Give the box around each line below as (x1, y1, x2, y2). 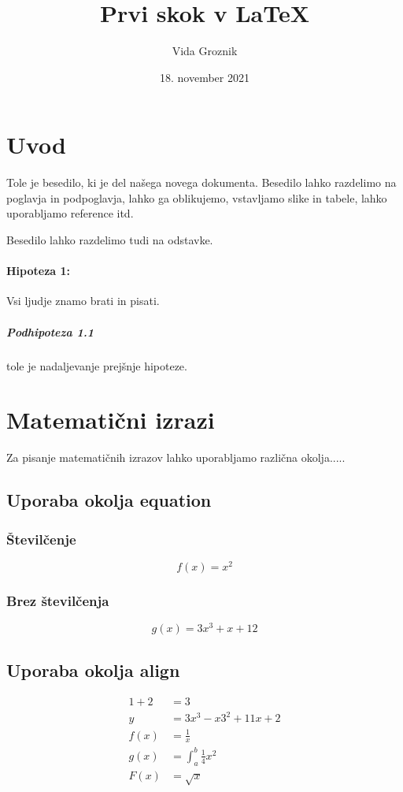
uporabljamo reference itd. (6, 205, 134, 221)
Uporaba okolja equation (6, 488, 212, 512)
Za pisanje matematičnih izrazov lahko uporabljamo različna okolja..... (6, 449, 346, 466)
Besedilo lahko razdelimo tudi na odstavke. (6, 232, 213, 248)
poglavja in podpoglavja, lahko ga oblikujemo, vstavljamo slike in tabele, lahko (6, 189, 387, 206)
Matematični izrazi (6, 403, 215, 436)
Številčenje (6, 529, 76, 548)
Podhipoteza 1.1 (6, 323, 94, 340)
